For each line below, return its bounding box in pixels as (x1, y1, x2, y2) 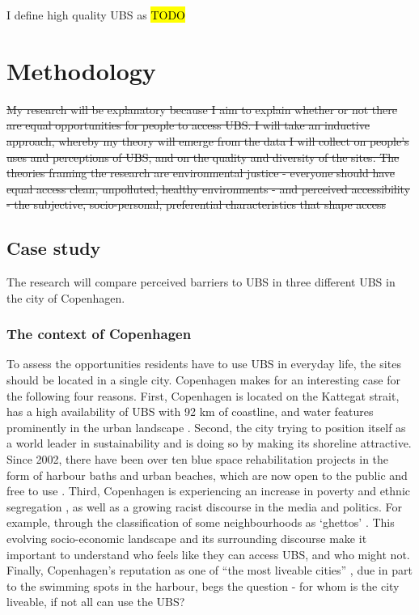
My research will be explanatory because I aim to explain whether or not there (6, 100, 397, 117)
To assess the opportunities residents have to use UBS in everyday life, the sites (6, 355, 401, 372)
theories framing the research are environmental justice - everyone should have (6, 164, 396, 181)
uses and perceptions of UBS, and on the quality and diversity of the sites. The (6, 148, 400, 165)
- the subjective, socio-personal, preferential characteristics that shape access (6, 196, 386, 213)
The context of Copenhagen (6, 324, 192, 344)
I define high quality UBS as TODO (6, 6, 185, 23)
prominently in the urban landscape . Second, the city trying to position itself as (6, 418, 406, 435)
